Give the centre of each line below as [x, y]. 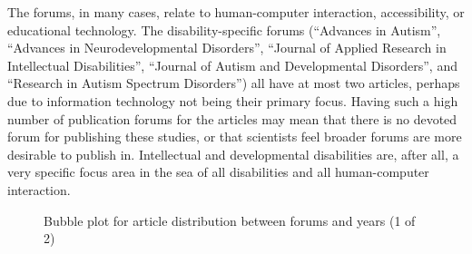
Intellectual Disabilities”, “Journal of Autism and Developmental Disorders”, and [232, 65]
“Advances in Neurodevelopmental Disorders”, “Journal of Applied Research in [227, 48]
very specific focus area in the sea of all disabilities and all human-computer [218, 172]
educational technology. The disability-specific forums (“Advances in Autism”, [224, 29]
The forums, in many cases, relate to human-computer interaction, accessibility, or [236, 12]
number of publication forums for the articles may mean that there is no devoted [232, 118]
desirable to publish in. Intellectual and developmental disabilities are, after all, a [233, 154]
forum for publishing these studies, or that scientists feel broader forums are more [235, 137]
